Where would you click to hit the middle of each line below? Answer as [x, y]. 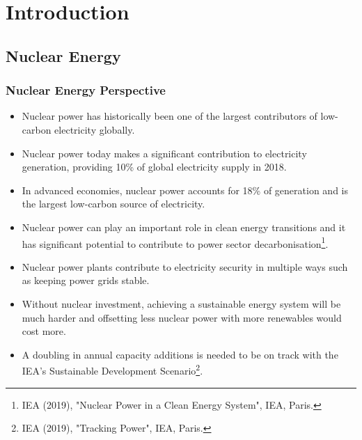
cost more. [44, 331]
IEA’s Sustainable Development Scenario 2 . [112, 369]
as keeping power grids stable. [86, 280]
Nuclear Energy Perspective [86, 90]
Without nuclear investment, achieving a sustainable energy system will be [181, 303]
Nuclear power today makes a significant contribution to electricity [164, 153]
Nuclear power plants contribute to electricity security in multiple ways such [185, 266]
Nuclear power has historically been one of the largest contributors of [170, 116]
